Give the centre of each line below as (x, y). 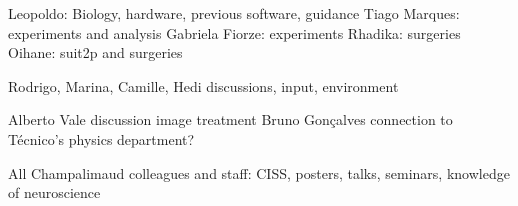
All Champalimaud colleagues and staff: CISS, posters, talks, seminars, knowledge (259, 172)
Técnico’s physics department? (101, 138)
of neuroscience (54, 192)
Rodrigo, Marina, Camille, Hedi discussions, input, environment (203, 85)
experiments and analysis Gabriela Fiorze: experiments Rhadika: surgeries (234, 32)
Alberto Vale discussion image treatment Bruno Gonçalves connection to (230, 119)
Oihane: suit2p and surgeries (95, 52)
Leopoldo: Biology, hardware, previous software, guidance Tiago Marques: (234, 13)
